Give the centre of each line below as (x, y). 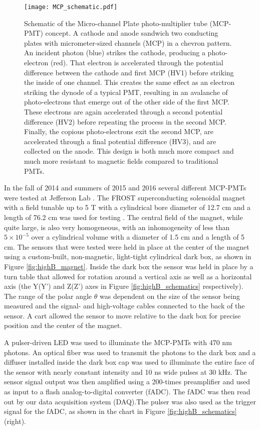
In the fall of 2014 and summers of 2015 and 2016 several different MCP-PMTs (125, 188)
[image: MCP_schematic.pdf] (71, 7)
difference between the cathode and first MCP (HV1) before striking (129, 72)
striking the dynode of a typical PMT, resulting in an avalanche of (126, 92)
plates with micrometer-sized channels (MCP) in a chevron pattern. (128, 42)
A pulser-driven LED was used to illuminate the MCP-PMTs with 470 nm (118, 342)
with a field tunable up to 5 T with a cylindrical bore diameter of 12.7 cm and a (127, 207)
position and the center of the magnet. (63, 325)
